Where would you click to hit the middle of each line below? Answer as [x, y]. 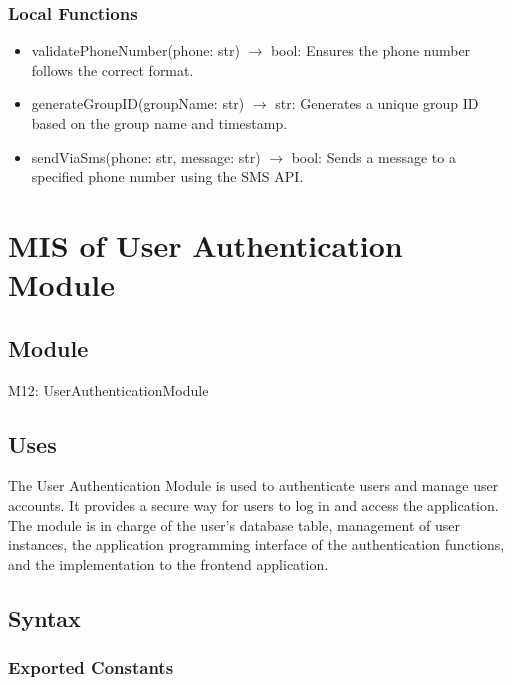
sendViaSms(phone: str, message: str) [146, 156]
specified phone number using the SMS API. [167, 176]
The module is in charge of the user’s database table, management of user [234, 524]
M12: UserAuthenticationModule [108, 389]
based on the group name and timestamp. [159, 123]
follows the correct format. [112, 69]
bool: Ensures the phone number [370, 50]
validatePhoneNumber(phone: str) [135, 50]
